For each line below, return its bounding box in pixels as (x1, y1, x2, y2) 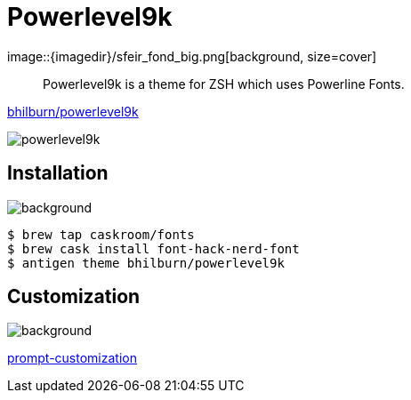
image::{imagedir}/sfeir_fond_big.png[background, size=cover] (7, 48, 377, 64)
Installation (7, 162, 109, 185)
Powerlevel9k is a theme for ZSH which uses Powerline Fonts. (43, 76, 405, 92)
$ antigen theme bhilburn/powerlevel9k (7, 255, 285, 270)
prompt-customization (7, 350, 137, 366)
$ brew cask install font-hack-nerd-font (7, 241, 300, 256)
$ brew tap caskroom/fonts (7, 227, 195, 242)
